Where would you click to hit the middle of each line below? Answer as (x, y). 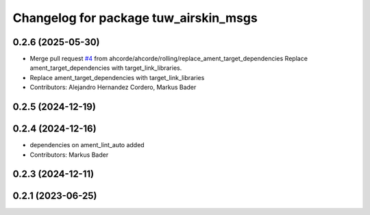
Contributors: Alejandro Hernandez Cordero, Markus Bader (113, 87)
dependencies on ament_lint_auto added (87, 145)
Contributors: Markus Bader (69, 155)
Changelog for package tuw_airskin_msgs (135, 18)
